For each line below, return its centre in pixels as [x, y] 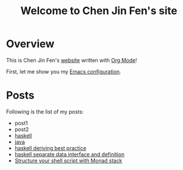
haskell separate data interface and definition [69, 154]
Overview [30, 44]
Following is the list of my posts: [45, 111]
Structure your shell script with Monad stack [68, 161]
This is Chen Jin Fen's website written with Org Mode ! [71, 60]
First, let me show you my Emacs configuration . [64, 71]
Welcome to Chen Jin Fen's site [99, 11]
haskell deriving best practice [50, 148]
